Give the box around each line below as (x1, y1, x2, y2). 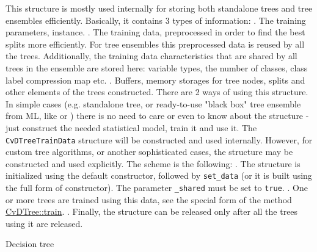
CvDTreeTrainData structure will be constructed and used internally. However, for (5, 133, 313, 146)
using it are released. (5, 217, 83, 229)
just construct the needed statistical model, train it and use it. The (5, 121, 257, 134)
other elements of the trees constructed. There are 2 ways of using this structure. (5, 85, 308, 98)
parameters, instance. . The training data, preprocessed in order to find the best (5, 26, 305, 38)
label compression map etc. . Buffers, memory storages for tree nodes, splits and (5, 73, 305, 86)
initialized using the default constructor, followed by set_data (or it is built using (5, 169, 312, 182)
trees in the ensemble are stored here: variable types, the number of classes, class (5, 61, 308, 74)
